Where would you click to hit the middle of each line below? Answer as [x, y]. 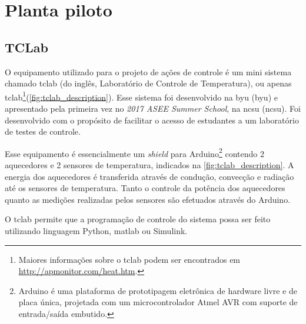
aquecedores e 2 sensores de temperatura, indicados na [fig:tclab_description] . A [149, 165]
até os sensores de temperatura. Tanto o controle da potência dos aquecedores [145, 188]
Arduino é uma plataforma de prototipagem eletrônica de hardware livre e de [158, 290]
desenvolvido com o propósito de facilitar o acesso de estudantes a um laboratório [152, 120]
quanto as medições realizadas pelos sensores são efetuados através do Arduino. [148, 199]
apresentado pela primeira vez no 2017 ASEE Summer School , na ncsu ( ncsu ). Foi [153, 108]
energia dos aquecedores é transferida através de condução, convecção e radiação [149, 176]
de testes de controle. [43, 131]
